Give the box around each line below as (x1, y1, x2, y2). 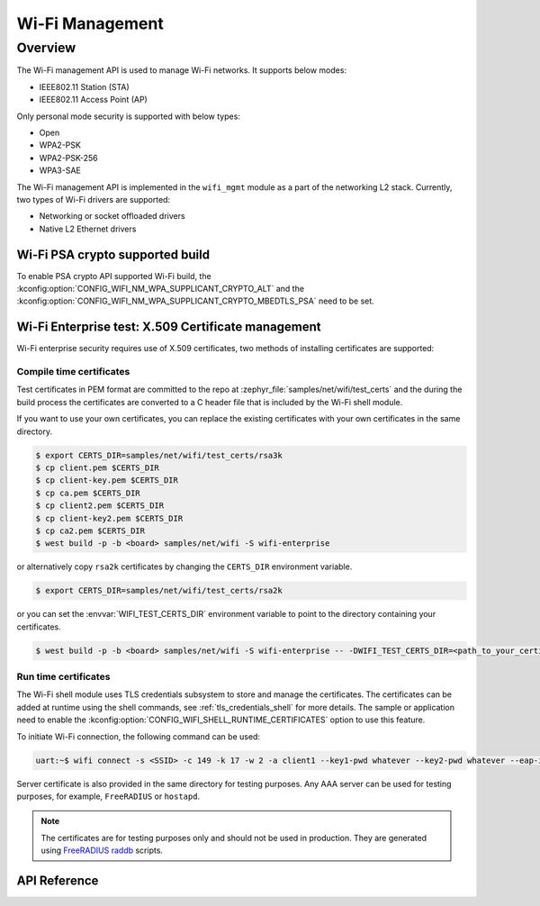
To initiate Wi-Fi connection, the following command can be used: (16, 730, 261, 742)
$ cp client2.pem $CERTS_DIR (35, 501, 165, 511)
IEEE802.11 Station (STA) (39, 81, 130, 92)
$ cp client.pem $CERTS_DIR (35, 462, 159, 473)
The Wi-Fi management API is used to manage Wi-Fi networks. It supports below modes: (16, 65, 346, 76)
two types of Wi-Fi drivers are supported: (16, 194, 171, 204)
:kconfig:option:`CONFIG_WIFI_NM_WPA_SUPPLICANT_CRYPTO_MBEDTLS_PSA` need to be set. (16, 295, 375, 306)
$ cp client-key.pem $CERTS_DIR (35, 476, 179, 485)
